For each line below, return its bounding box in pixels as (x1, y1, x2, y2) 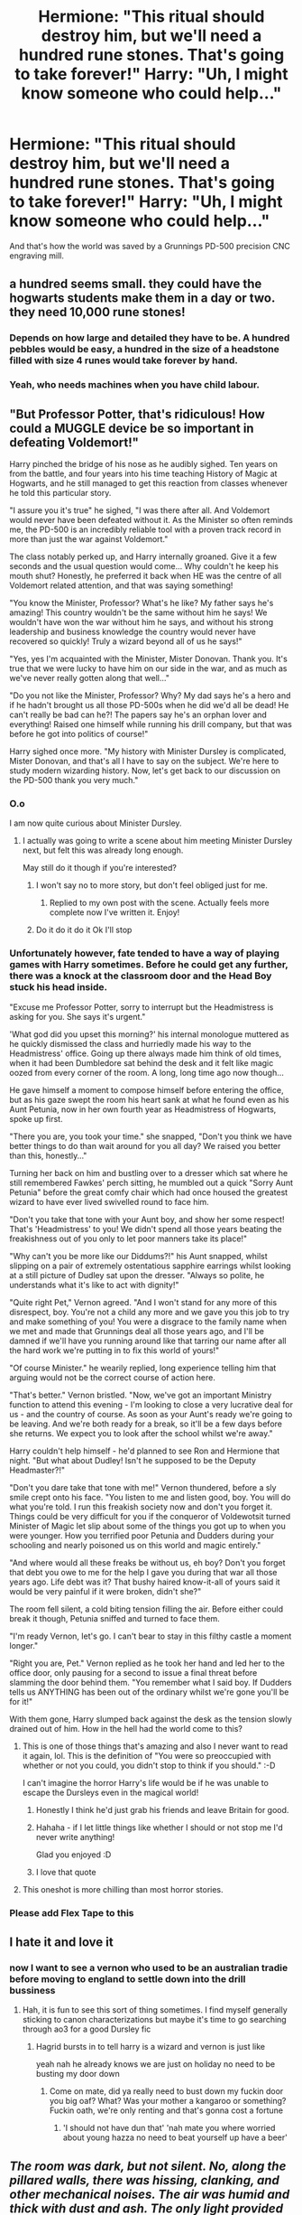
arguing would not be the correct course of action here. (9, 1371, 216, 1383)
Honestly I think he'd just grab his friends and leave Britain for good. (35, 1804, 289, 1815)
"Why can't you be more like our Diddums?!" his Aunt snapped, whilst (9, 1250, 268, 1261)
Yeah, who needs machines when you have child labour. (9, 379, 260, 391)
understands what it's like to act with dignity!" (9, 1279, 179, 1290)
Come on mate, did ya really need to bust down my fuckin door (49, 2086, 284, 2097)
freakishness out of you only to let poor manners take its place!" (9, 1233, 248, 1244)
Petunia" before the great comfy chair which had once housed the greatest (9, 1186, 288, 1198)
